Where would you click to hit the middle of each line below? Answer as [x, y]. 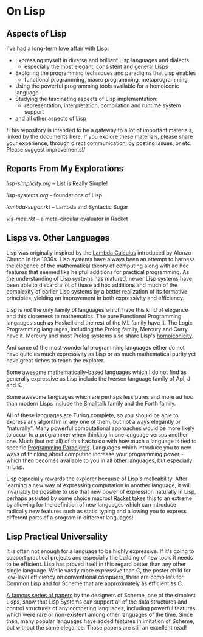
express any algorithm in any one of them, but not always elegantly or [94, 421]
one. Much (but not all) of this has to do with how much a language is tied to [101, 441]
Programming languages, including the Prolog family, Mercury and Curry [97, 329]
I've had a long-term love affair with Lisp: [58, 48]
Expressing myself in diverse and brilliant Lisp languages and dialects [102, 60]
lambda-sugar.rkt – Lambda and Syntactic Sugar [67, 207]
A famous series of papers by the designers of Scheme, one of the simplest [101, 596]
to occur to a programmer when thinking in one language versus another [97, 434]
